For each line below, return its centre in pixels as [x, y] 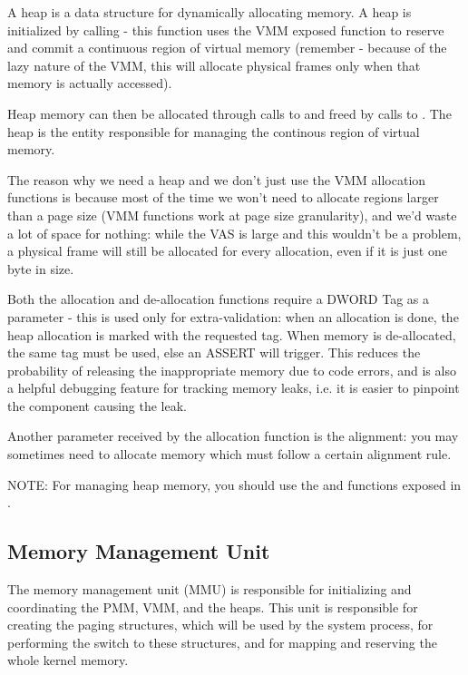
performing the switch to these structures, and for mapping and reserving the [222, 642]
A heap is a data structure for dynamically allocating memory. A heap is [210, 12]
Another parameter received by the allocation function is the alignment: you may [233, 436]
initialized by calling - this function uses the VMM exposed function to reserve [226, 29]
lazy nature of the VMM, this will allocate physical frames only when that [214, 65]
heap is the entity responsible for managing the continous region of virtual [214, 131]
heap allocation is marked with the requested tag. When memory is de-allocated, [232, 334]
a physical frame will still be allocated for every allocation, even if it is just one [227, 251]
